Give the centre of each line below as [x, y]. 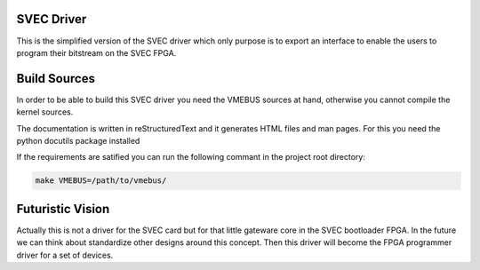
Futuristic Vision [63, 209]
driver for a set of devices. [65, 255]
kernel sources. [45, 112]
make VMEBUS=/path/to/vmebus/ [101, 181]
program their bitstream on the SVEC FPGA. [96, 52]
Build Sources [56, 79]
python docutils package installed [78, 140]
